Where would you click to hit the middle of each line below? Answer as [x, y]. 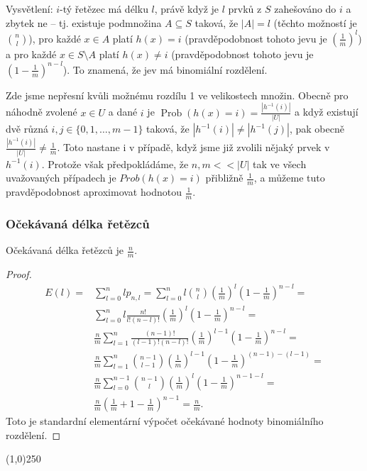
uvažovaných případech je [61, 178]
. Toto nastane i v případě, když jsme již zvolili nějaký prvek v [193, 147]
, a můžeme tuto [289, 178]
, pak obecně [317, 128]
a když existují [327, 112]
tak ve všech [280, 164]
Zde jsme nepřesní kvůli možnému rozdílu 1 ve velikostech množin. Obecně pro [177, 95]
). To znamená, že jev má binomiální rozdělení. [165, 69]
